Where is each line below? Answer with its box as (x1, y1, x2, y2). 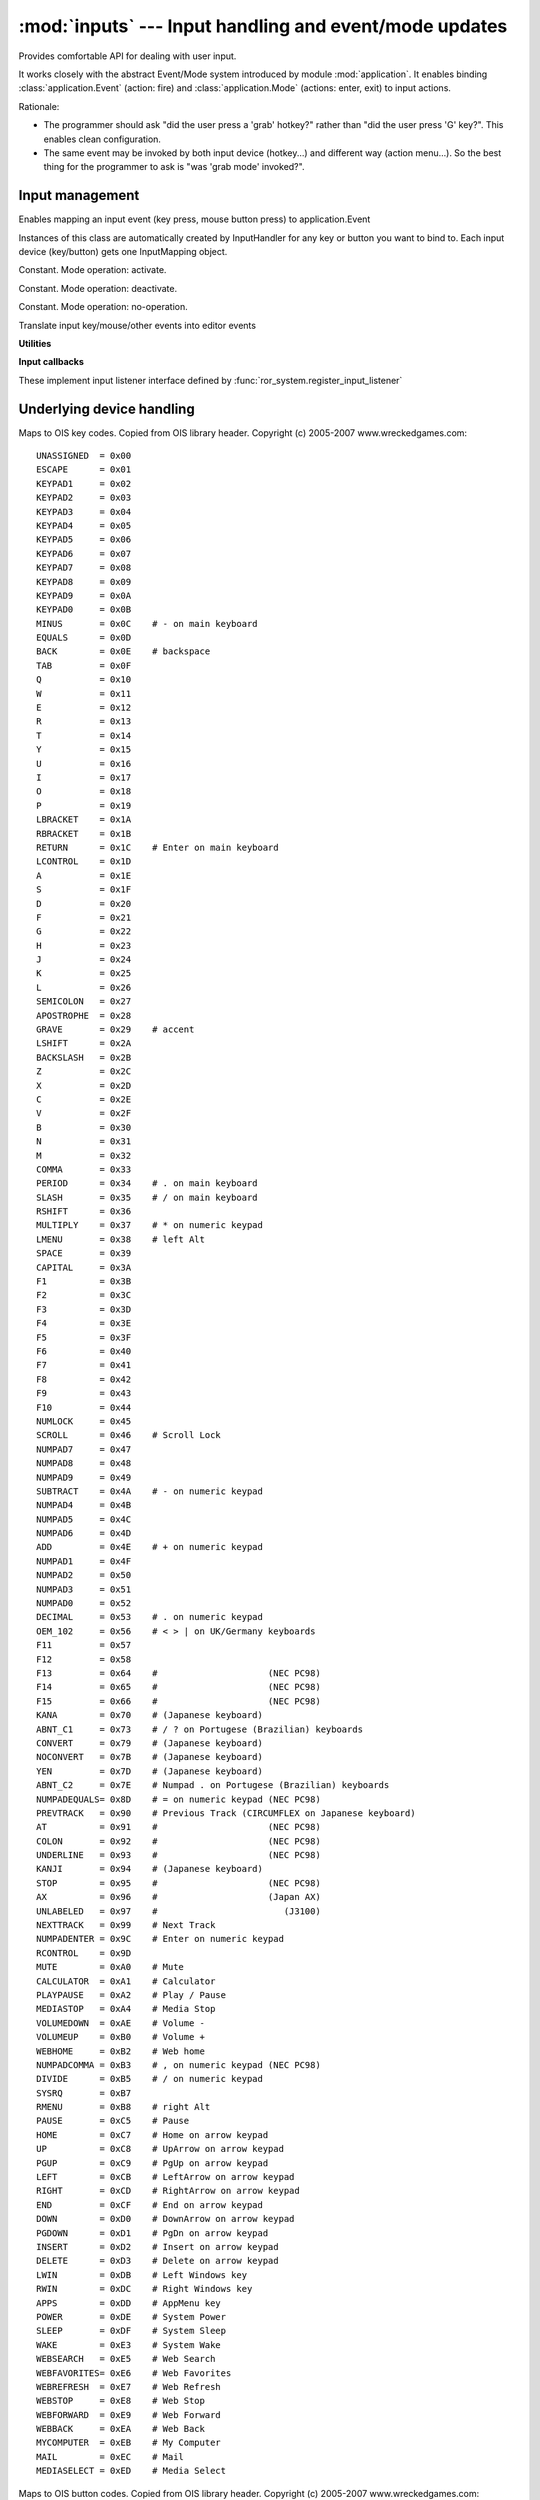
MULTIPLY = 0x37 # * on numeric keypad (36, 1220, 264, 1231)
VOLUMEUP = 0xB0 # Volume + (36, 2031, 205, 2043)
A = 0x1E (36, 870, 132, 881)
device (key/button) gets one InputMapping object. (18, 245, 228, 257)
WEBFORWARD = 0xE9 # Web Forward (36, 2409, 222, 2420)
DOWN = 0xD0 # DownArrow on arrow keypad (36, 2213, 295, 2225)
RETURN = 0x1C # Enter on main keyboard (36, 841, 279, 853)
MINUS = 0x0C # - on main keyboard (36, 618, 259, 629)
